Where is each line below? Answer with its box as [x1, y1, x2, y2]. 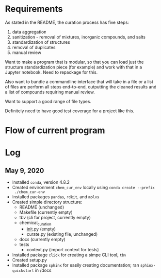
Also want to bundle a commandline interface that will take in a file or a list [5, 79, 154, 85]
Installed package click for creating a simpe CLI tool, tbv [12, 252, 127, 258]
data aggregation [12, 29, 47, 35]
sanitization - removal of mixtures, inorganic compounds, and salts [12, 34, 145, 40]
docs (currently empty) [19, 236, 65, 242]
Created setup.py [12, 257, 47, 263]
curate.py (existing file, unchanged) [26, 231, 98, 237]
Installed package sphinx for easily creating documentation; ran [12, 262, 140, 268]
